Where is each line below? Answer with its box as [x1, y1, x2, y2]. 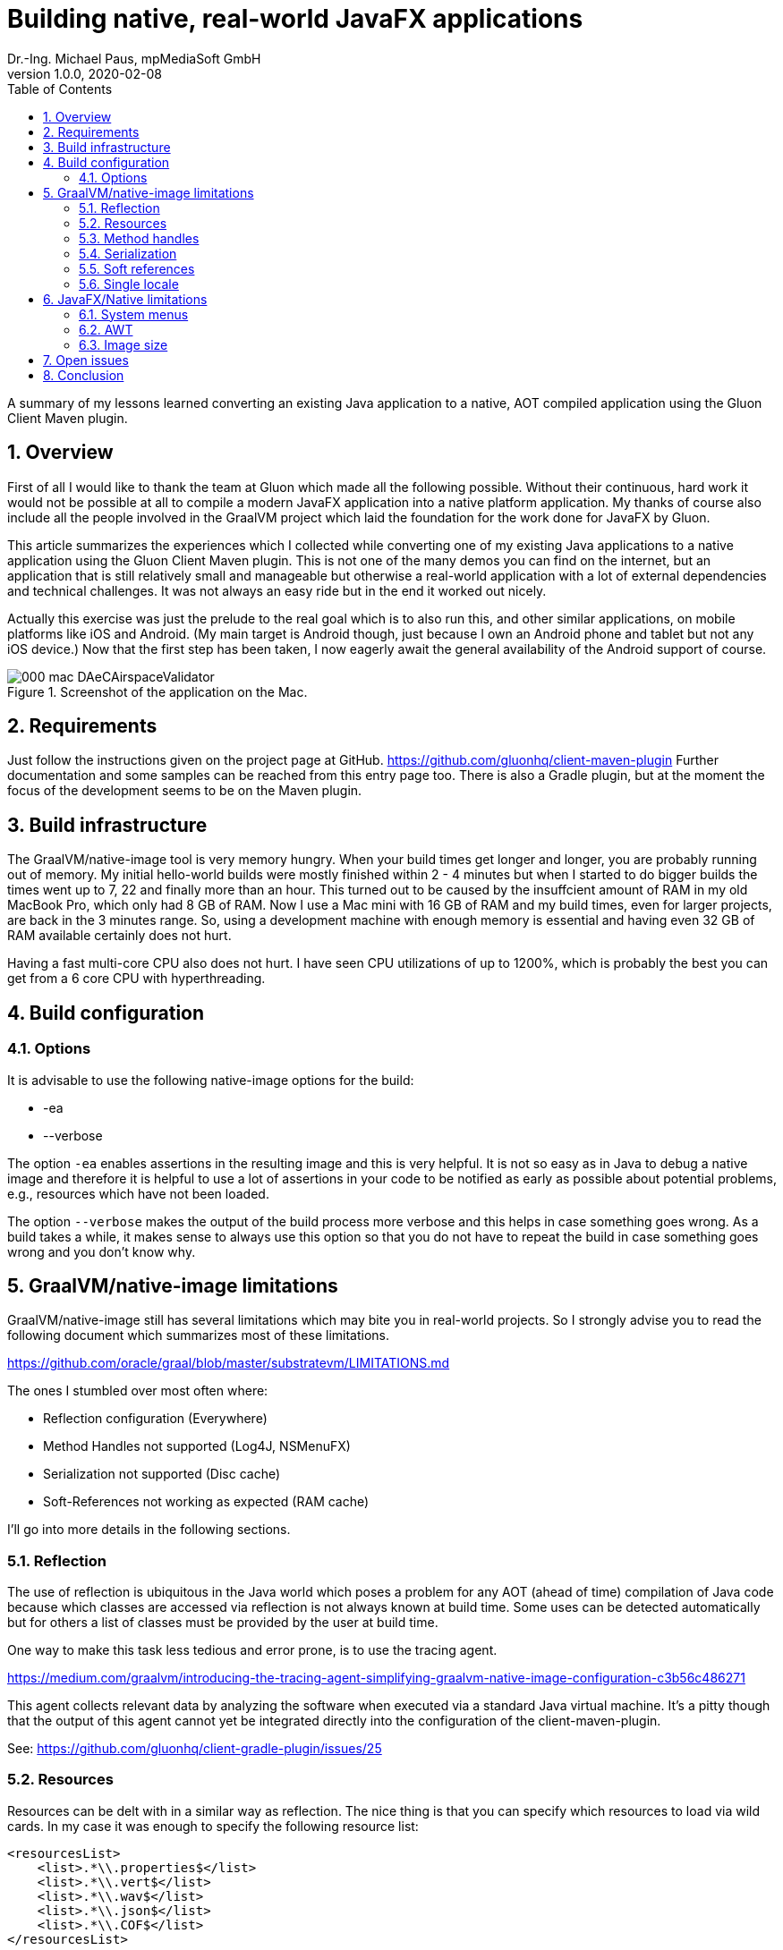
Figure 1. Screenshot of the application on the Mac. [7, 683, 308, 699]
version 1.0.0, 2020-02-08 [7, 65, 162, 81]
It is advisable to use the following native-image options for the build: [7, 1072, 414, 1088]
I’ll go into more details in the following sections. [7, 1522, 291, 1538]
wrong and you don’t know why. [7, 1243, 196, 1259]
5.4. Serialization [79, 245, 177, 261]
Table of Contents [7, 81, 113, 97]
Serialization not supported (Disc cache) [43, 1466, 281, 1482]
